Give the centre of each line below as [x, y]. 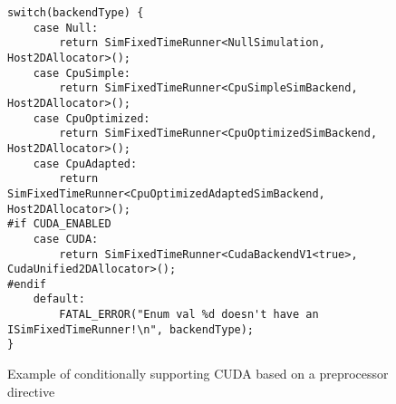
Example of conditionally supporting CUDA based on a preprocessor [198, 374]
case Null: [66, 28]
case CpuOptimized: [92, 118]
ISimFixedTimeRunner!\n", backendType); [131, 329]
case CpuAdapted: [85, 164]
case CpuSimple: [82, 73]
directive [31, 391]
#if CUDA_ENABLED [59, 224]
